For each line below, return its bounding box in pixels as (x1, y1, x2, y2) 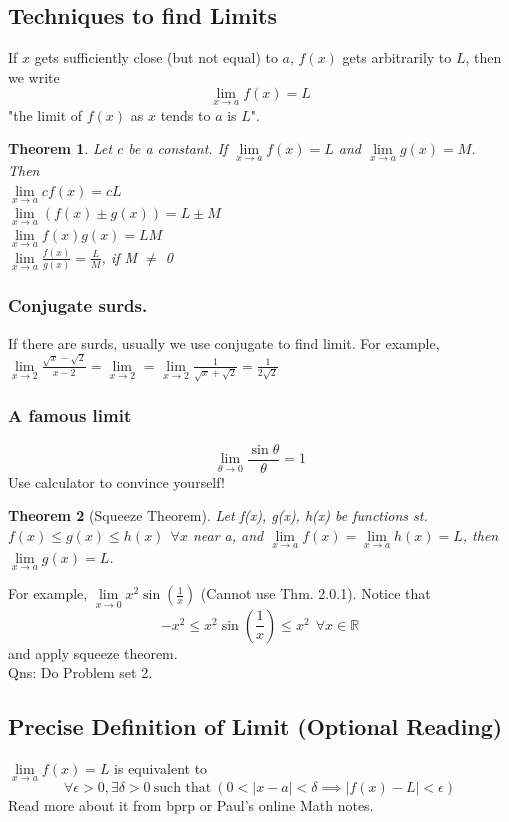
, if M (101, 246, 138, 267)
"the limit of (8, 104, 83, 125)
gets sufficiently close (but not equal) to (34, 47, 278, 68)
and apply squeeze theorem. (8, 642, 178, 663)
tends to (160, 104, 211, 125)
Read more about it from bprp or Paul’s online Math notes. (8, 795, 374, 816)
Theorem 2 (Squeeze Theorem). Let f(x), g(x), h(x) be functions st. (8, 505, 428, 526)
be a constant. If (128, 138, 228, 159)
